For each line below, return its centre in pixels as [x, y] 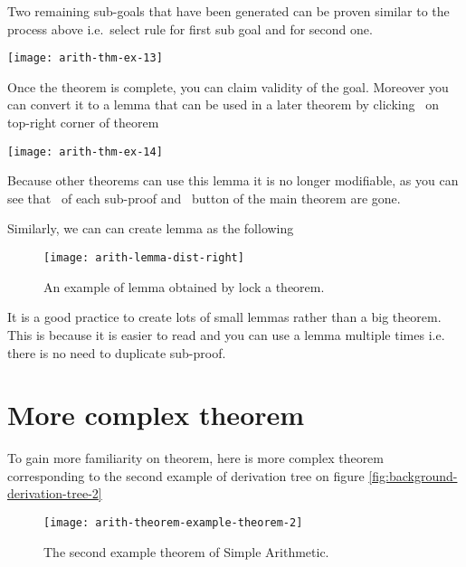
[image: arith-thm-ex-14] [85, 151]
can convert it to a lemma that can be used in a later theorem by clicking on [223, 104]
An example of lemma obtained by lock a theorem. [184, 286]
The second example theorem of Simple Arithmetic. [186, 551]
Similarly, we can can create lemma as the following [151, 228]
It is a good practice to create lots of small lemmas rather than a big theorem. [224, 317]
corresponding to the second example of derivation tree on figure [186, 475]
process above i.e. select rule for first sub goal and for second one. [190, 28]
